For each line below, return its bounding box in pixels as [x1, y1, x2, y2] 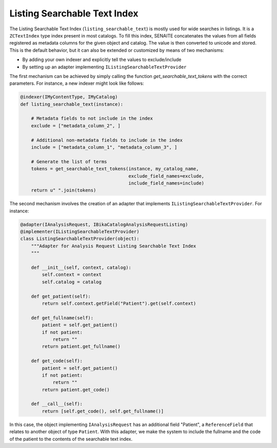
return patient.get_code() [42, 386, 110, 393]
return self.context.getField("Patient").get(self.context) [42, 301, 196, 306]
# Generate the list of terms [31, 159, 107, 164]
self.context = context [42, 272, 102, 278]
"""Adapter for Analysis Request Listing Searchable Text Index [31, 243, 196, 249]
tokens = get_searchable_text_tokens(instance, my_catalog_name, [31, 166, 199, 172]
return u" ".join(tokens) [31, 187, 96, 193]
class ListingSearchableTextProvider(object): [20, 236, 140, 242]
